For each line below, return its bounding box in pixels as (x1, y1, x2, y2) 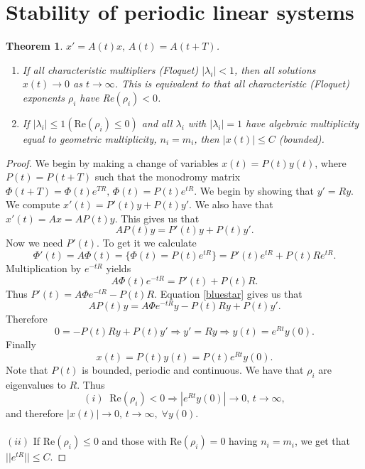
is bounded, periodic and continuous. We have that (82, 362, 304, 377)
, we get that (294, 433, 351, 448)
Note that (6, 362, 48, 377)
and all (141, 115, 173, 130)
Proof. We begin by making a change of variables (6, 155, 219, 170)
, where (315, 155, 347, 170)
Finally (6, 337, 36, 352)
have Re (80, 90, 114, 104)
